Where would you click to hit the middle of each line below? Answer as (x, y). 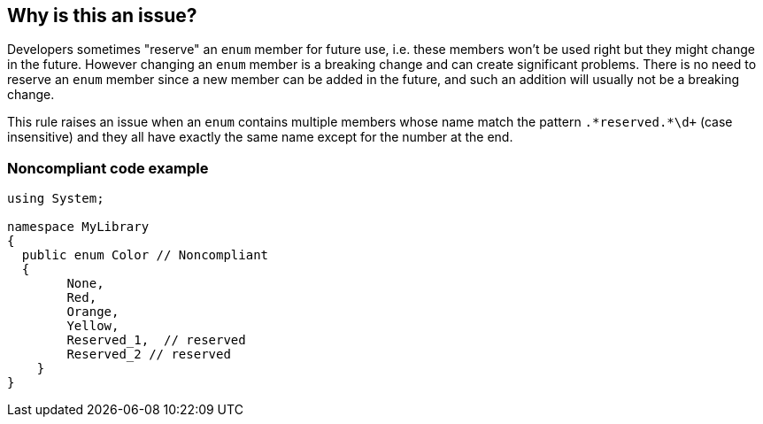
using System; (56, 199)
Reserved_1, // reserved (156, 340)
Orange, (93, 312)
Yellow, (93, 326)
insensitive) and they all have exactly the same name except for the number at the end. (260, 137)
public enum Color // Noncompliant (145, 255)
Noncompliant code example (108, 168)
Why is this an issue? (102, 15)
